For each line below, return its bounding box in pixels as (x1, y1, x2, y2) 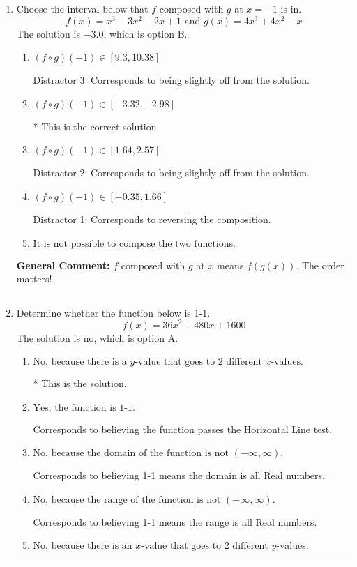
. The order (296, 257, 344, 272)
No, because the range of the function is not (33, 494, 221, 505)
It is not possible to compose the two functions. (33, 239, 236, 249)
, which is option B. (103, 26, 188, 40)
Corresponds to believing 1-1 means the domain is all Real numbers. (33, 468, 325, 483)
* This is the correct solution (33, 119, 157, 133)
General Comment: (16, 257, 110, 272)
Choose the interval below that (16, 1, 149, 15)
